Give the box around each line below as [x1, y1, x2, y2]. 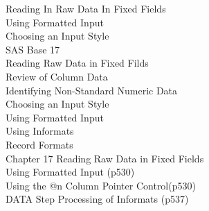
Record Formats [6, 137, 73, 151]
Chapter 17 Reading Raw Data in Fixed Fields [6, 151, 204, 165]
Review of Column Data [6, 69, 108, 83]
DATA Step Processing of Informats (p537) [6, 192, 189, 206]
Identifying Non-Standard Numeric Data [6, 83, 178, 97]
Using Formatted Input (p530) [6, 164, 135, 179]
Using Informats [6, 124, 74, 138]
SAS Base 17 [6, 42, 60, 56]
